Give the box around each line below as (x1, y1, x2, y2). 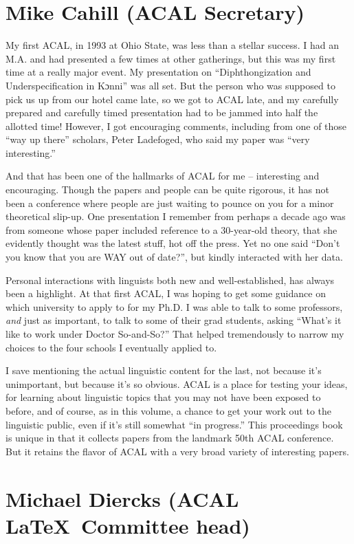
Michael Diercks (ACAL (5, 484, 239, 512)
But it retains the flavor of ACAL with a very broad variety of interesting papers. (5, 444, 349, 458)
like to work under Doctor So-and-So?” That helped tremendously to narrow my (5, 327, 344, 340)
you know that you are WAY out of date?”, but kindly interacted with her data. (5, 250, 343, 264)
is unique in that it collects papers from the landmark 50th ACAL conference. (5, 431, 334, 445)
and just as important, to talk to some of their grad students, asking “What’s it (5, 313, 342, 327)
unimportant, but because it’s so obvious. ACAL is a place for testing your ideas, (5, 376, 348, 391)
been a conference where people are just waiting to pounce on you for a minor (5, 195, 334, 210)
